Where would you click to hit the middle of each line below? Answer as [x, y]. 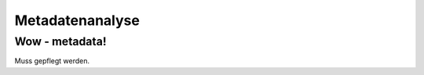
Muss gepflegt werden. [52, 61]
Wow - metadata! [60, 41]
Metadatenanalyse [77, 20]
